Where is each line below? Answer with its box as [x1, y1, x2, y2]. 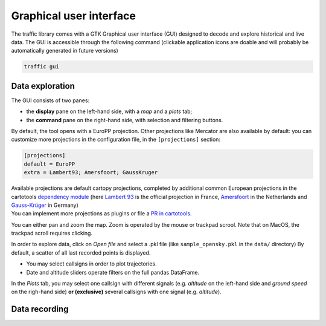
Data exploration [11, 80, 75, 91]
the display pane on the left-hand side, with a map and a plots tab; [26, 108, 193, 115]
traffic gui [24, 64, 60, 70]
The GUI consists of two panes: [11, 97, 90, 104]
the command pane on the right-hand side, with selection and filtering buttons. [26, 116, 223, 123]
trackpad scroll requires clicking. [11, 230, 93, 237]
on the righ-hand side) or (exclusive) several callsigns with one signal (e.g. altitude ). [11, 288, 222, 296]
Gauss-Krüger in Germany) [11, 201, 78, 209]
